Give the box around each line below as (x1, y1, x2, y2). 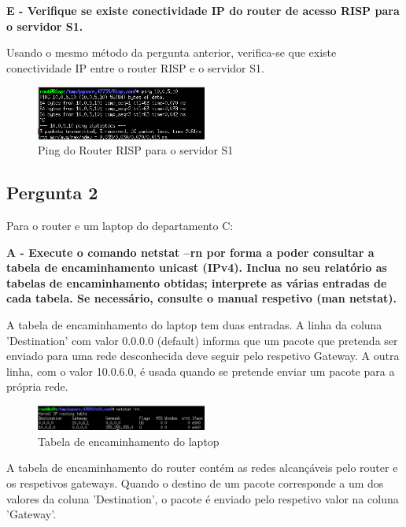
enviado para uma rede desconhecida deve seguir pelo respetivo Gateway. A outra (6, 347, 400, 364)
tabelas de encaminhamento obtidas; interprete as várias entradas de (6, 274, 387, 291)
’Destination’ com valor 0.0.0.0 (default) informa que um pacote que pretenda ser (6, 332, 398, 348)
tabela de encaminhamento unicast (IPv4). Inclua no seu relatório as (6, 259, 387, 276)
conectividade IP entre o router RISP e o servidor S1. (6, 59, 264, 76)
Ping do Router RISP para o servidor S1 (38, 142, 234, 158)
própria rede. (6, 378, 68, 395)
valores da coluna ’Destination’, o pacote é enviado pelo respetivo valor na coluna (6, 490, 399, 507)
